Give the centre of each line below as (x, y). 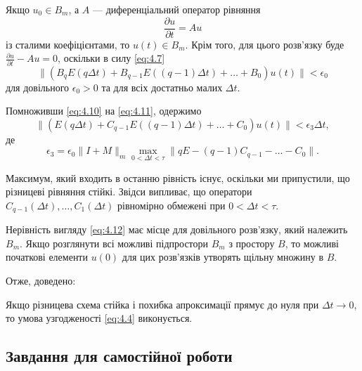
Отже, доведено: (41, 280)
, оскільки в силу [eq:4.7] (111, 58)
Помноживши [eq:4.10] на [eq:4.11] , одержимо (104, 111)
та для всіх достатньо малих (162, 87)
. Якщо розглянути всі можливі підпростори (114, 243)
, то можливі (312, 243)
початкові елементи (47, 257)
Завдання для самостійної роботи (119, 356)
